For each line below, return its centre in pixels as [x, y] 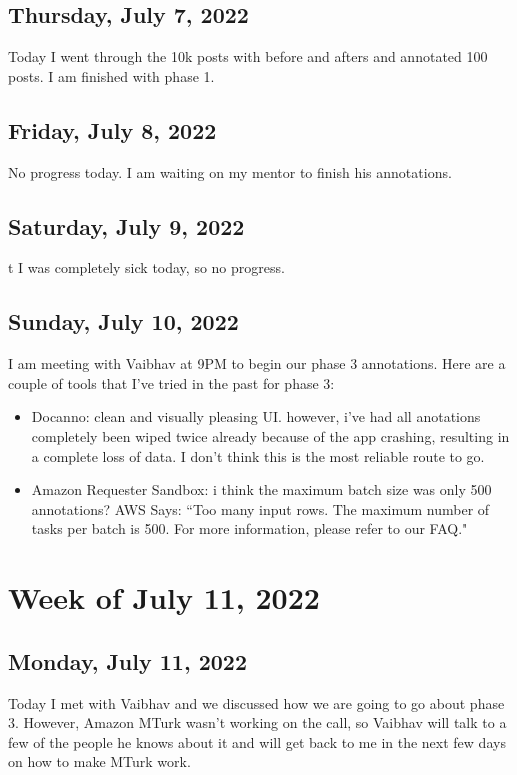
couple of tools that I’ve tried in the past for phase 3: [171, 382]
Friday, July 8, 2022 [112, 129]
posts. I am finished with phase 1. [111, 75]
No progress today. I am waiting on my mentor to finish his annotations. [230, 171]
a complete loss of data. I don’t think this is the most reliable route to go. [258, 455]
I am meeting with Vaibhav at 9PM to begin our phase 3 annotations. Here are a [257, 363]
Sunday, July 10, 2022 [123, 321]
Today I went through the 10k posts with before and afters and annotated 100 [248, 56]
